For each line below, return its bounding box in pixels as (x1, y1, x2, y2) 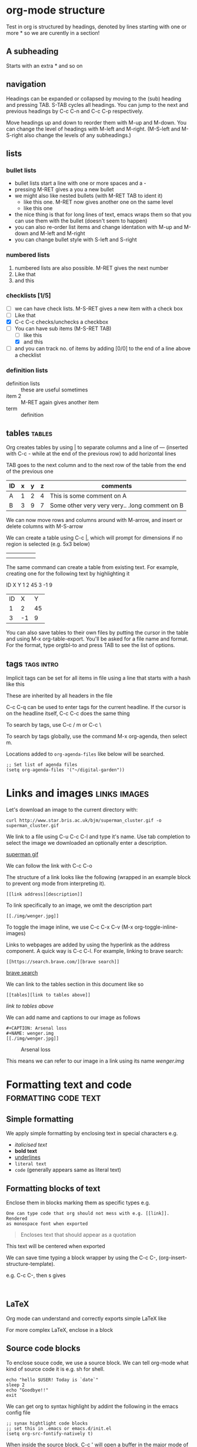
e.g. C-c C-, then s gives (6, 1272, 66, 1279)
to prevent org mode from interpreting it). (6, 880, 106, 887)
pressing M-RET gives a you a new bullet (14, 186, 114, 193)
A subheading (6, 47, 59, 57)
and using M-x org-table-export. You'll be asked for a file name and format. (6, 635, 189, 642)
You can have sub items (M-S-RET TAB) (14, 325, 112, 332)
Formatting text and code (6, 1078, 132, 1092)
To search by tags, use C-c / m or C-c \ (6, 721, 102, 729)
